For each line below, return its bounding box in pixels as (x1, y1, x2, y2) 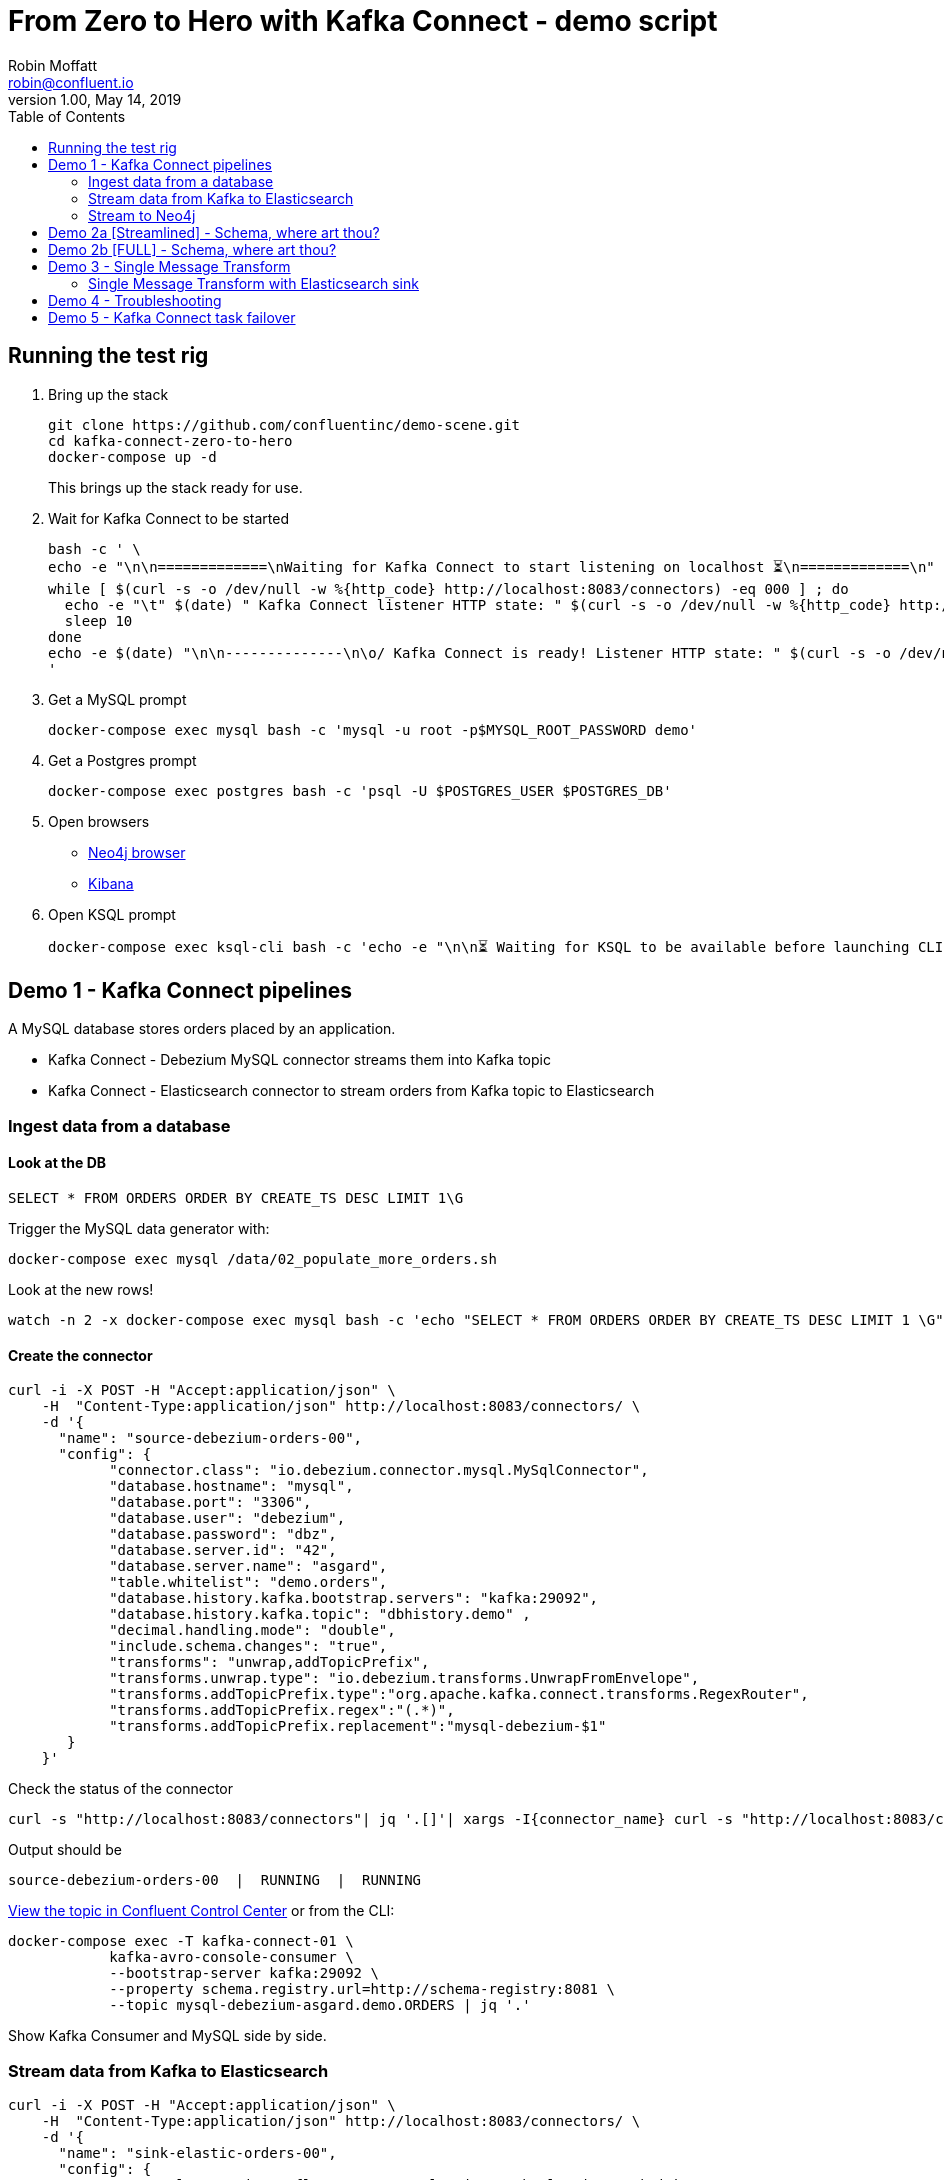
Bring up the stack (48, 385, 169, 403)
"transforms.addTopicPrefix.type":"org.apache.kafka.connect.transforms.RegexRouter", (109, 1686, 809, 1703)
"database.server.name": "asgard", (109, 1558, 388, 1575)
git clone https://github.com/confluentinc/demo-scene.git (48, 416, 521, 433)
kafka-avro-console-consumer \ (109, 1949, 354, 1966)
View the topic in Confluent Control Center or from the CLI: (8, 1902, 395, 1920)
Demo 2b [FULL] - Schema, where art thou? (48, 240, 337, 258)
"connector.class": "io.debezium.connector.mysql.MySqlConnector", (109, 1462, 649, 1479)
